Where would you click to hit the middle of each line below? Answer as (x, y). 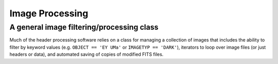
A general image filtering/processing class (84, 27)
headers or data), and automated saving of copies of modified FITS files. (86, 54)
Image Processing (49, 13)
